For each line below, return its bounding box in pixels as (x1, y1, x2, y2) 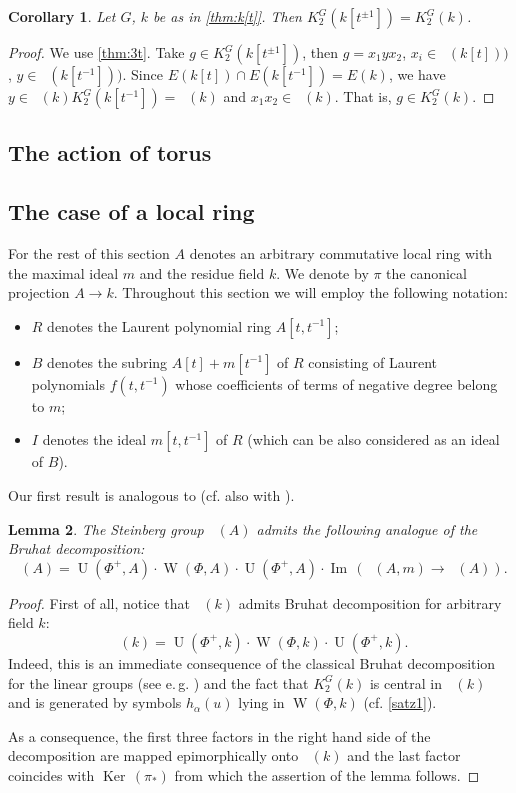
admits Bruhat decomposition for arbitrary (238, 592, 502, 613)
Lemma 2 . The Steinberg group (8, 518, 204, 539)
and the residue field (139, 262, 265, 283)
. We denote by (276, 262, 369, 283)
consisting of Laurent (308, 351, 438, 372)
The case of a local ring (8, 196, 255, 227)
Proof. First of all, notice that (8, 592, 190, 613)
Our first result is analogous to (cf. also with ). (8, 484, 295, 505)
